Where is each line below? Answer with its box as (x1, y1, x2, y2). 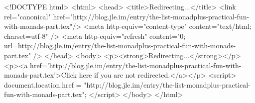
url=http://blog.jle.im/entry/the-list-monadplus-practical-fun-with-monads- (4, 40, 236, 51)
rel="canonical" (4, 11, 51, 21)
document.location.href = (4, 79, 82, 90)
